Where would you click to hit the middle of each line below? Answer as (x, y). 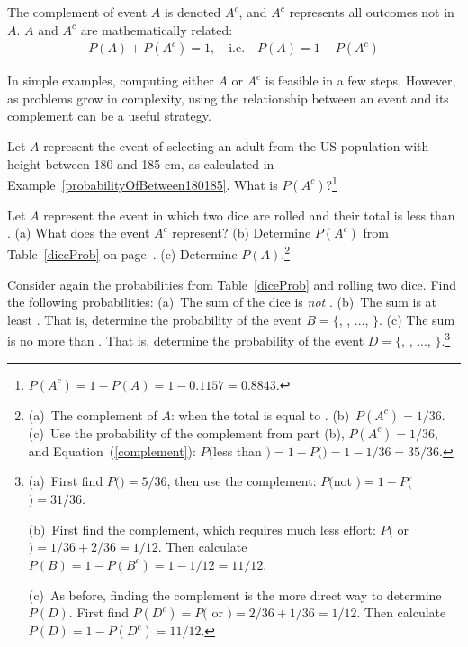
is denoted (193, 12)
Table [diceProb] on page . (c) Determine (122, 254)
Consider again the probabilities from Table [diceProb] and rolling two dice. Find (232, 284)
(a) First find (66, 481)
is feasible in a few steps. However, (360, 81)
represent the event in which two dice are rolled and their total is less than (249, 215)
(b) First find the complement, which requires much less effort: (202, 529)
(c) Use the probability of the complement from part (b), (186, 432)
